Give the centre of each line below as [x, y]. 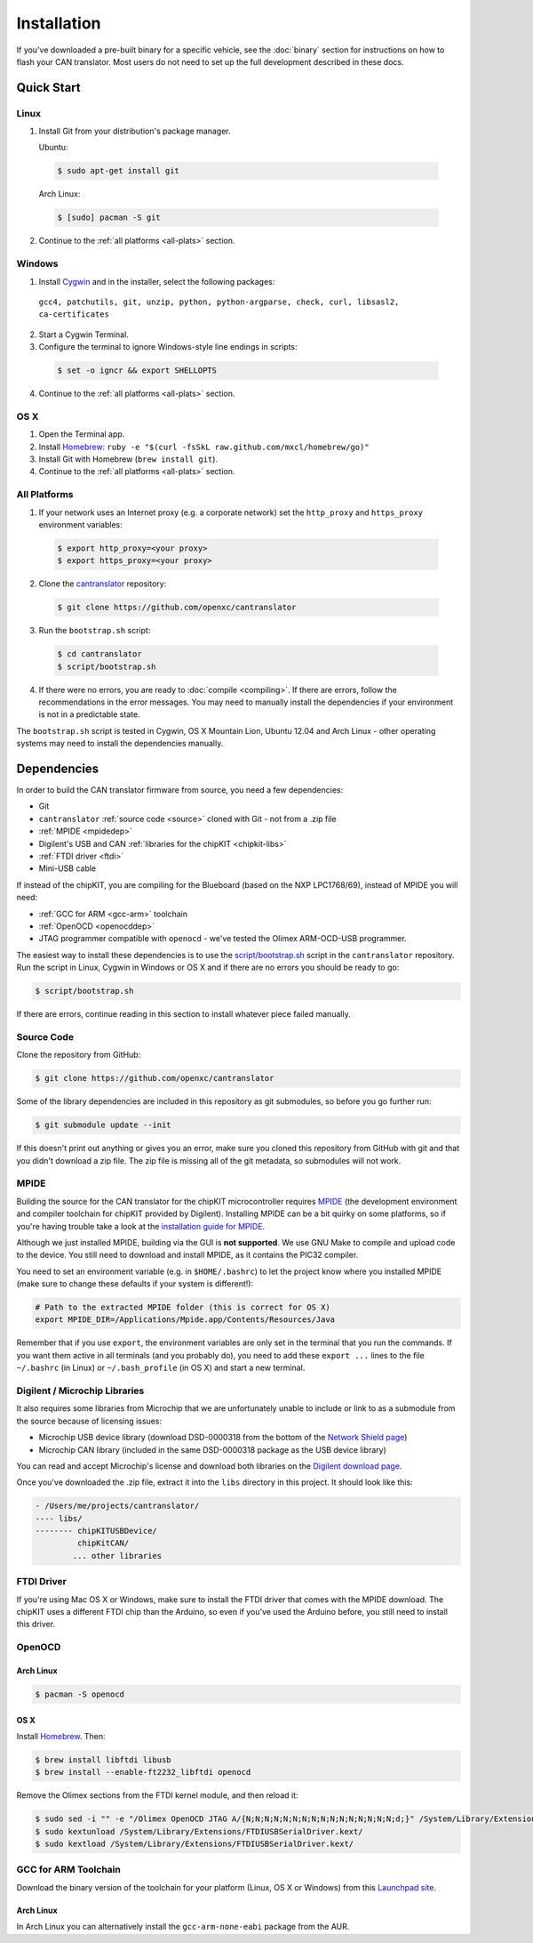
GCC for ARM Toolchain [69, 1870]
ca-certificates [74, 314]
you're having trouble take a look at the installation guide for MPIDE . [141, 1226]
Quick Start [48, 88]
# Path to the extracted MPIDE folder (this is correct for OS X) [183, 1307]
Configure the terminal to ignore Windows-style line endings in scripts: [168, 347]
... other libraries [117, 1556]
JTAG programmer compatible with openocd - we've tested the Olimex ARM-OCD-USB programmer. [223, 939]
